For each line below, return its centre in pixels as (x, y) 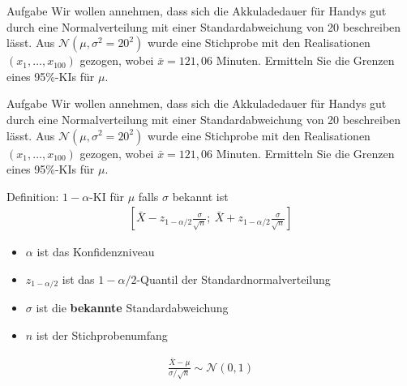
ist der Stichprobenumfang (102, 335)
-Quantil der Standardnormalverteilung (233, 279)
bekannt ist (200, 196)
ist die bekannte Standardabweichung (132, 308)
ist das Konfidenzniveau (96, 252)
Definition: (33, 196)
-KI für (107, 196)
